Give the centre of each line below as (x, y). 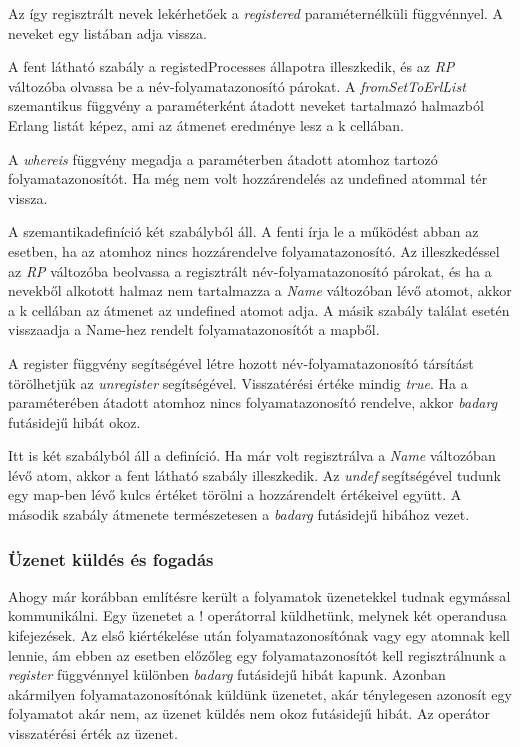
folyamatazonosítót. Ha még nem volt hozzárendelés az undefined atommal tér (248, 178)
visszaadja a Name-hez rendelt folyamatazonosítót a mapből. (194, 329)
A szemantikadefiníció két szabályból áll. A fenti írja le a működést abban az (243, 231)
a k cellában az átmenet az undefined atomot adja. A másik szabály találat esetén (259, 309)
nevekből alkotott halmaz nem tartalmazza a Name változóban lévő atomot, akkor (260, 290)
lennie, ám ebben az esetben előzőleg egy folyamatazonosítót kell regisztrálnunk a (257, 654)
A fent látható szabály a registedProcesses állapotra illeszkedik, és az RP (231, 66)
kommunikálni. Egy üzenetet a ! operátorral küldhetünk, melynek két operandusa (257, 615)
